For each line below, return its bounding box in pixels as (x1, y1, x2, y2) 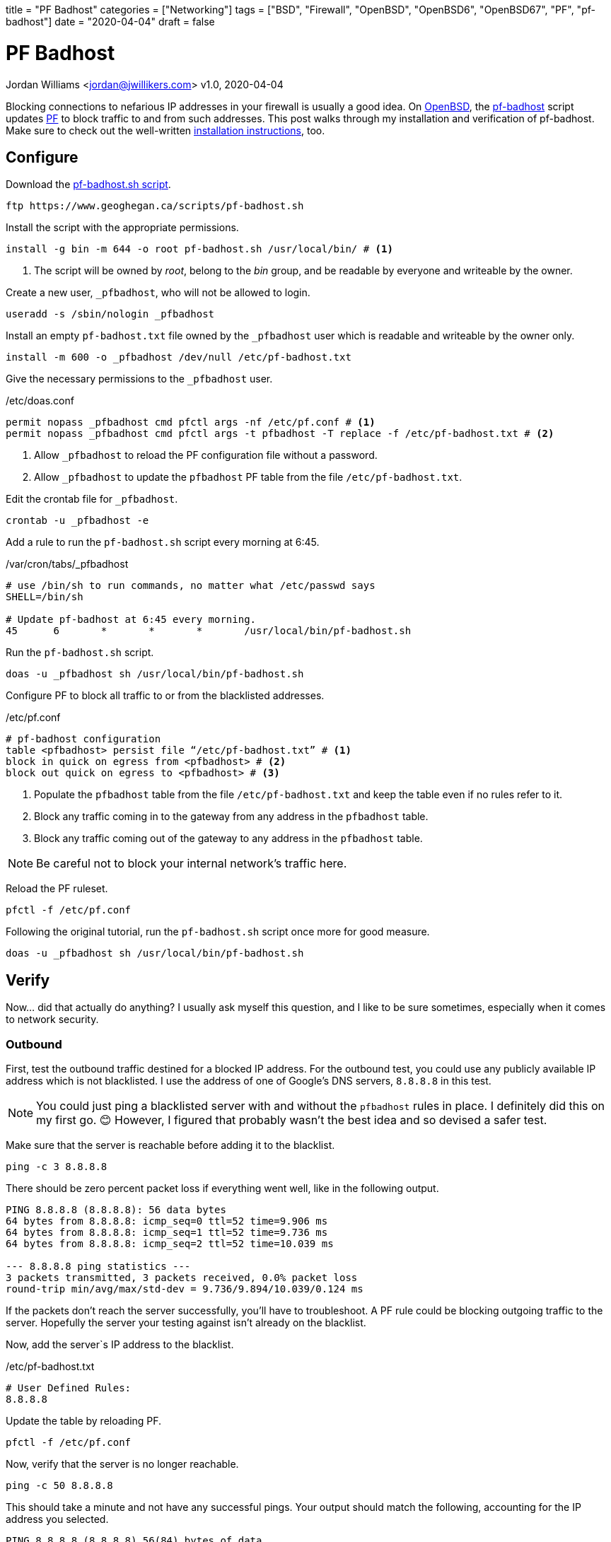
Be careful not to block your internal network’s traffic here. (36, 856, 347, 871)
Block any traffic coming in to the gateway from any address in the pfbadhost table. (34, 810, 429, 823)
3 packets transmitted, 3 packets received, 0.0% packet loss (6, 1271, 358, 1283)
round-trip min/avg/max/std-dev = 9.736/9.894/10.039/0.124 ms (6, 1283, 363, 1295)
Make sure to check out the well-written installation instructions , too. (6, 124, 325, 136)
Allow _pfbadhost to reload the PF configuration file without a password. (34, 449, 378, 462)
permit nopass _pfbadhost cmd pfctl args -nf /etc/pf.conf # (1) (6, 416, 376, 428)
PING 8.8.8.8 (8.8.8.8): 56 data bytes (6, 1203, 226, 1215)
